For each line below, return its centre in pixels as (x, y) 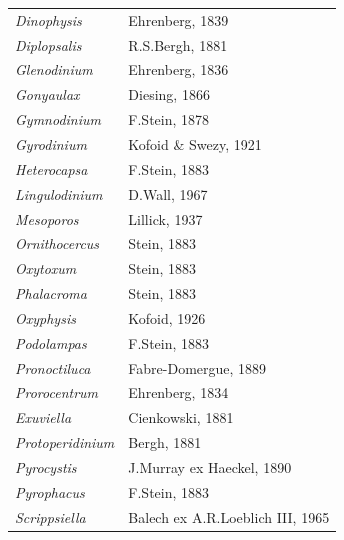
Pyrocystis (46, 466)
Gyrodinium (51, 143)
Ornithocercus (57, 243)
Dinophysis (48, 19)
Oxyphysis (45, 317)
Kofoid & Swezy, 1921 (195, 143)
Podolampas (51, 342)
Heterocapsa (51, 168)
